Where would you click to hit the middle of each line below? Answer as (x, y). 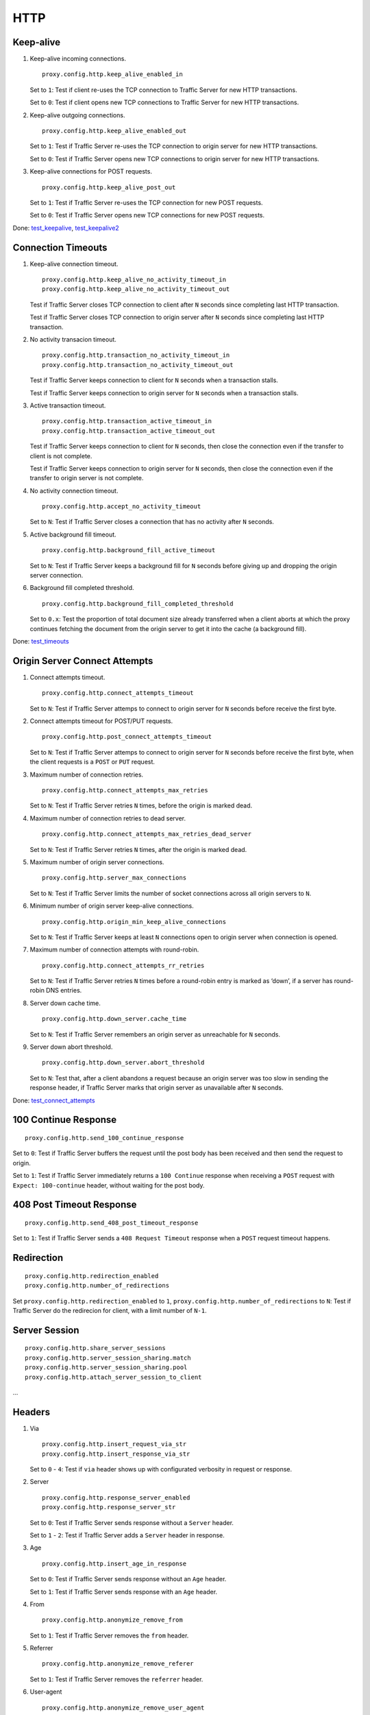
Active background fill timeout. (73, 534)
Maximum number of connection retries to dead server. (108, 818)
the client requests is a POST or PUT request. (92, 762)
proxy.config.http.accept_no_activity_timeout (122, 507)
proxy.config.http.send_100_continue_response (104, 1138)
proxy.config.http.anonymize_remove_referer (118, 1664)
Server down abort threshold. (71, 1047)
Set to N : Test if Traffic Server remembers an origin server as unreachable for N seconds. (155, 1034)
